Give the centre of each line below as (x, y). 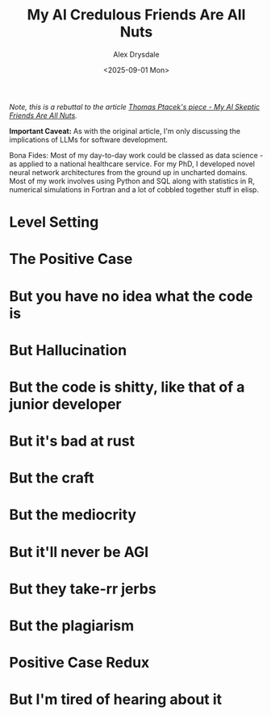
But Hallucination (68, 350)
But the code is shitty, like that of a (127, 387)
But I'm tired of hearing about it (116, 699)
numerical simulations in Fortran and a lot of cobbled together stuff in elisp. (134, 189)
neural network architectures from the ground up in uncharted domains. (129, 172)
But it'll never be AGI (79, 552)
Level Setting (54, 222)
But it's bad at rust (72, 441)
